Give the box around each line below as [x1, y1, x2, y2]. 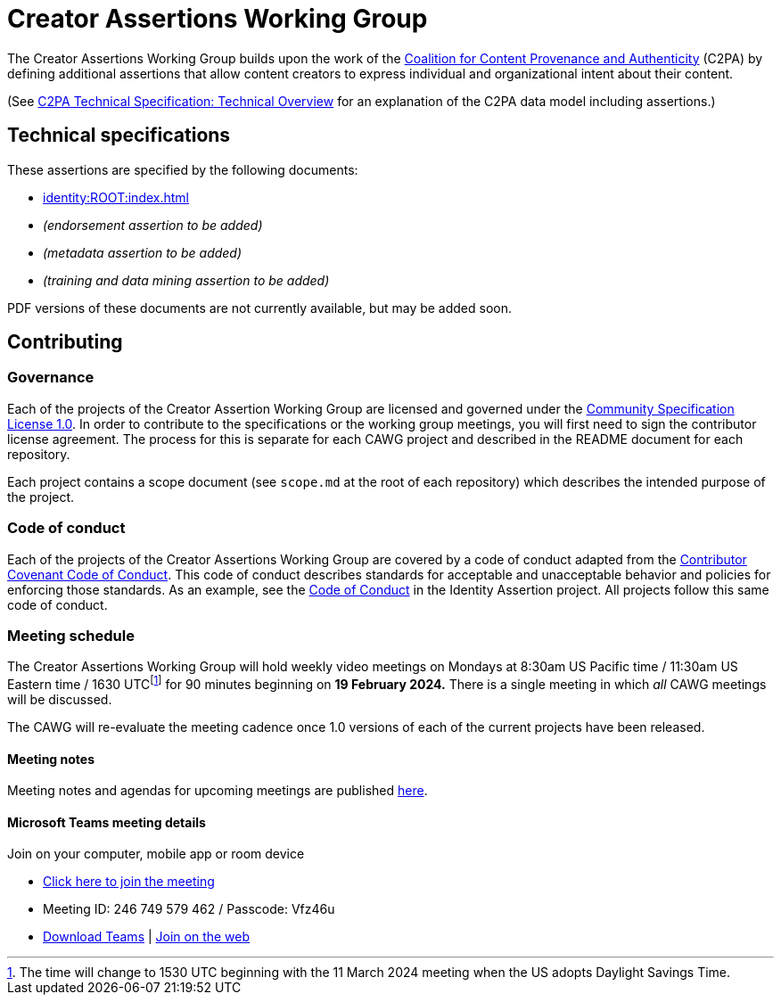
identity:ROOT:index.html [43, 189, 189, 205]
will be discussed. [7, 691, 112, 707]
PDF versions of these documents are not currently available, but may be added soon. [7, 300, 513, 316]
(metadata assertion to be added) [43, 244, 243, 260]
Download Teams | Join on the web [43, 929, 251, 945]
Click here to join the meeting [43, 874, 215, 890]
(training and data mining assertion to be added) [43, 272, 330, 288]
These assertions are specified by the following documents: [7, 161, 358, 177]
